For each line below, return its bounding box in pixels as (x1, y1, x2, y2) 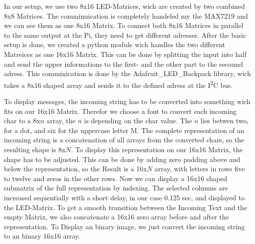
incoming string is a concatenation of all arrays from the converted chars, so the (4, 135, 244, 145)
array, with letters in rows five (154, 163, 245, 174)
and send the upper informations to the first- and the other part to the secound (4, 58, 243, 69)
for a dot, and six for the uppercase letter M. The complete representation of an (4, 125, 245, 135)
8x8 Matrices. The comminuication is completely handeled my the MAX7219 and (4, 10, 248, 21)
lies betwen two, (201, 115, 249, 126)
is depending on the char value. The (84, 115, 192, 126)
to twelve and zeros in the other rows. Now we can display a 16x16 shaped (4, 173, 228, 183)
